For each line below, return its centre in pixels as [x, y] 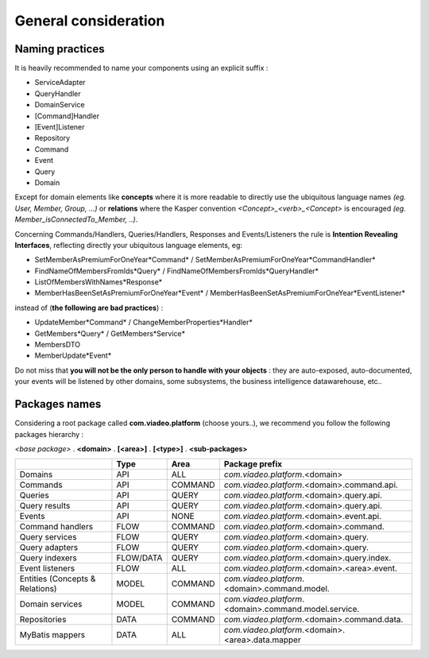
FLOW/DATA [139, 558]
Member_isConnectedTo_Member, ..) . [76, 219]
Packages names [58, 404]
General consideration [90, 21]
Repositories [43, 620]
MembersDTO [58, 345]
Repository [52, 138]
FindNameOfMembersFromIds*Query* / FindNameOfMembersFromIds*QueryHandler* [177, 271]
